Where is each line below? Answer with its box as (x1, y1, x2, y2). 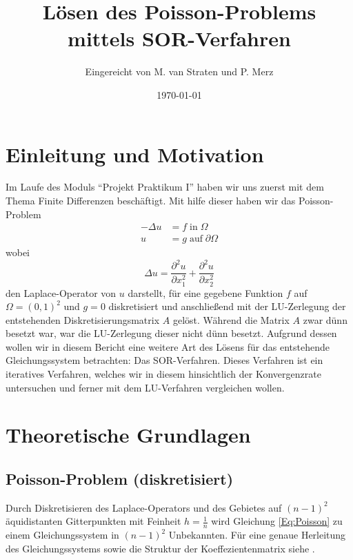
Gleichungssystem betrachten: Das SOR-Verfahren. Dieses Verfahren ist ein (6, 353, 323, 367)
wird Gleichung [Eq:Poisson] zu (211, 514, 343, 528)
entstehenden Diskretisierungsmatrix (6, 312, 160, 327)
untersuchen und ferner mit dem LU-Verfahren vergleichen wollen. (6, 380, 285, 394)
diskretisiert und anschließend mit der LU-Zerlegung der (108, 299, 346, 313)
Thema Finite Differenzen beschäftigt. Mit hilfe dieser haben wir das (6, 193, 296, 208)
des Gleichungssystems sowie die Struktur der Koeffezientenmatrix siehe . (6, 541, 315, 555)
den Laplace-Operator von (6, 285, 117, 300)
